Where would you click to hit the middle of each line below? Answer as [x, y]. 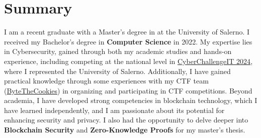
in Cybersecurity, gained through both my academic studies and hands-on [118, 51]
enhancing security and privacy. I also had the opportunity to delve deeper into [126, 120]
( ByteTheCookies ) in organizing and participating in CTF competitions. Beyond [128, 90]
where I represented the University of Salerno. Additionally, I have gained [117, 71]
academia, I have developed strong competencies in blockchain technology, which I [131, 100]
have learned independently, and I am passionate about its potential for [114, 110]
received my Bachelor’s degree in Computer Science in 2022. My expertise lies [128, 41]
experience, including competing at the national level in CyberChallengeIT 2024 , [128, 61]
